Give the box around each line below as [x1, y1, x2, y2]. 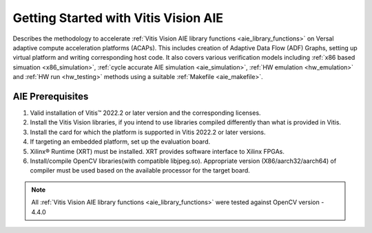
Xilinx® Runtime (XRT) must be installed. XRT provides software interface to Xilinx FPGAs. [30, 147, 285, 155]
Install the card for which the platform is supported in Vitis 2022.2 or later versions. [30, 128, 266, 136]
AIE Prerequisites [12, 90, 89, 102]
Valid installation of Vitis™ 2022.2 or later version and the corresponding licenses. [30, 109, 261, 117]
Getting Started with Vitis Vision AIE [12, 10, 224, 25]
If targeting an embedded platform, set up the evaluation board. [30, 137, 211, 146]
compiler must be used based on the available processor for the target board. [30, 166, 251, 175]
